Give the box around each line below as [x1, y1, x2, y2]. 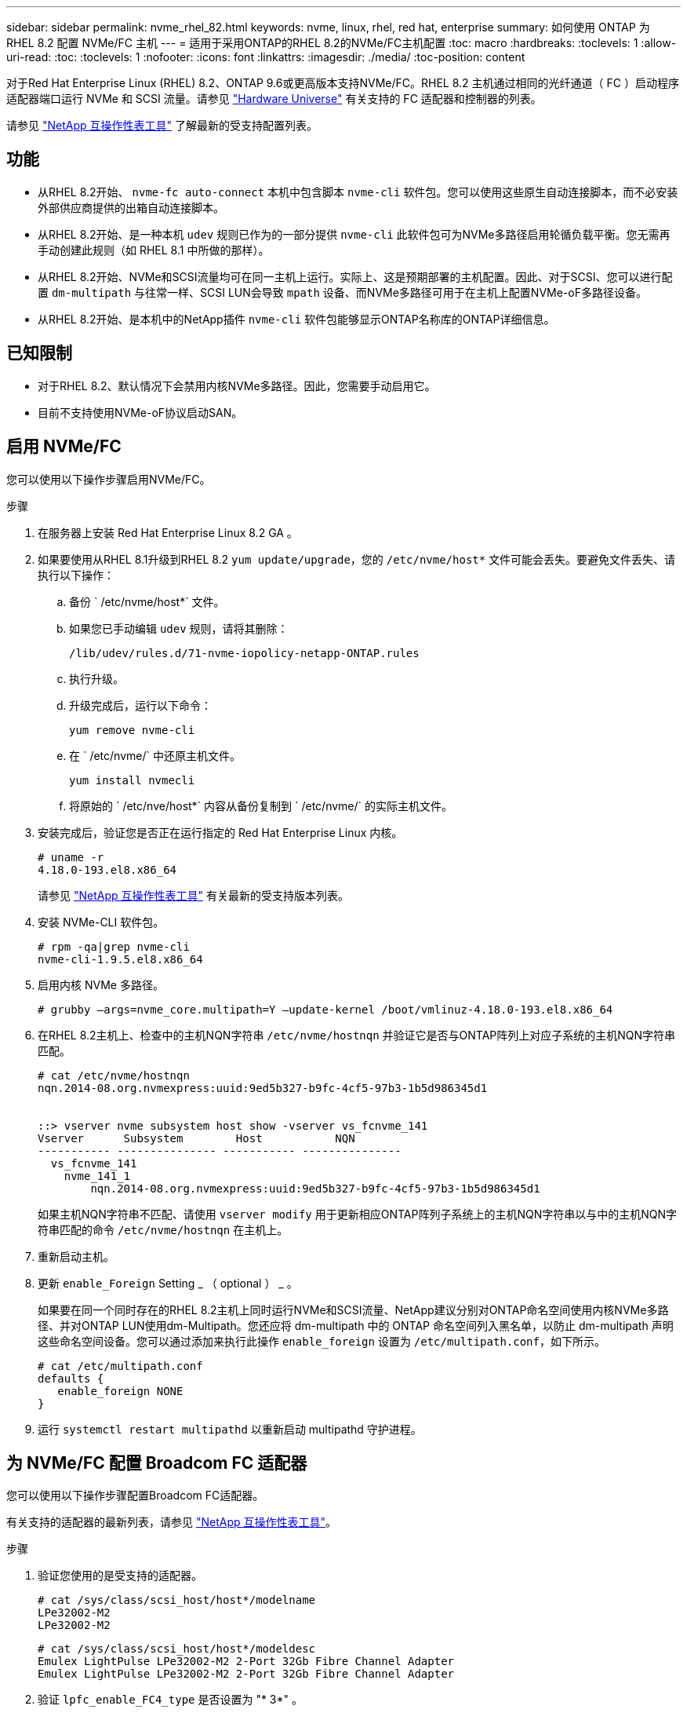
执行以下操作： [38, 568, 114, 582]
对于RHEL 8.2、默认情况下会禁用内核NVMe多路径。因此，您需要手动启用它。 [38, 378, 436, 393]
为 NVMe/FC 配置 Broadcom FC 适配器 [6, 1452, 307, 1473]
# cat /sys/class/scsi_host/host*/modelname [38, 1594, 316, 1607]
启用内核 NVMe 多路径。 [38, 977, 164, 992]
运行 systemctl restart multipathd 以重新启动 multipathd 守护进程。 [38, 1422, 422, 1436]
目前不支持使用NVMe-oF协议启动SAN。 [38, 405, 243, 419]
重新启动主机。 [38, 1249, 114, 1263]
